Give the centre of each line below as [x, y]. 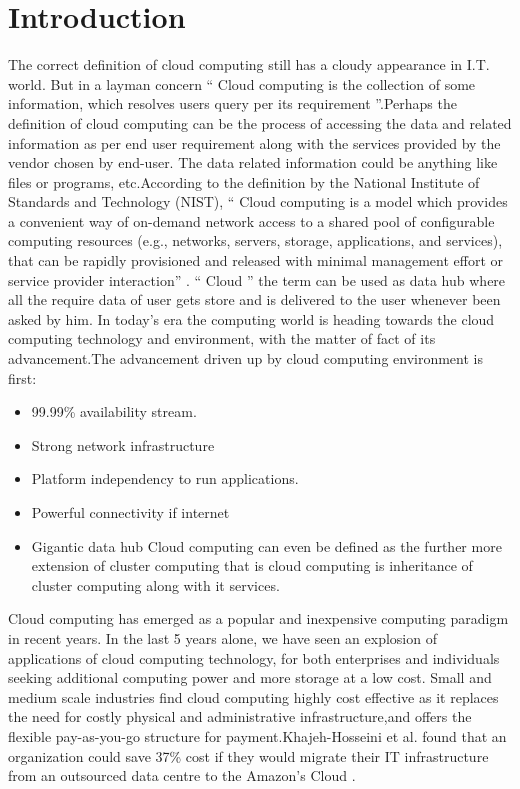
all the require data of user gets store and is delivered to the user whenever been [254, 299]
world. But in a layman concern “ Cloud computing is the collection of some [242, 83]
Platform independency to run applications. [165, 478]
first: [22, 377]
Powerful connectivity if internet [130, 512]
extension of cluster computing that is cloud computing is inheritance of [252, 565]
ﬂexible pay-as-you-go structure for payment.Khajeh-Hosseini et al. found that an [257, 735]
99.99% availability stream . [114, 411]
